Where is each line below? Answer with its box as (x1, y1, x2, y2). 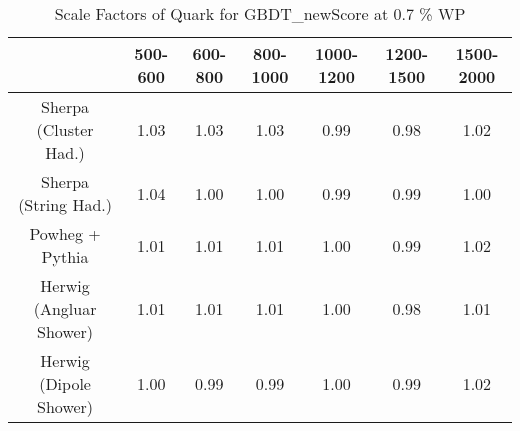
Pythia (41, 245, 89, 268)
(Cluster (36, 118, 94, 141)
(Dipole (39, 372, 91, 395)
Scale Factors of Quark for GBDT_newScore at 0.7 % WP (54, 2, 466, 25)
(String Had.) (18, 193, 112, 216)
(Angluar (33, 297, 97, 320)
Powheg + (29, 222, 101, 245)
